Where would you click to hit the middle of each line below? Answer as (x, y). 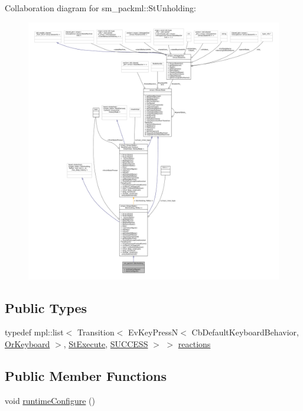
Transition (96, 332)
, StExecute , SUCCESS (106, 344)
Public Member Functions (86, 376)
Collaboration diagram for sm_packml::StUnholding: (100, 8)
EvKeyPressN (153, 332)
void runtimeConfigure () (50, 400)
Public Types (46, 307)
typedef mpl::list (34, 332)
